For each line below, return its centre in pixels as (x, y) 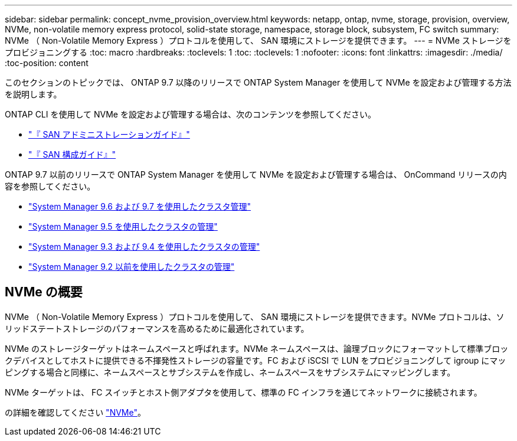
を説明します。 (33, 94)
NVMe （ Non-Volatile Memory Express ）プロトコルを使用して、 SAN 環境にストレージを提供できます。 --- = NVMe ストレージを (258, 40)
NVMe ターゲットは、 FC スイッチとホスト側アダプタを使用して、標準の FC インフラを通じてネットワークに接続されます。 (243, 392)
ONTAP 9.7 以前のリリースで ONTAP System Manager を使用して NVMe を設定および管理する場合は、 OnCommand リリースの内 (256, 174)
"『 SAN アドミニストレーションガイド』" (109, 134)
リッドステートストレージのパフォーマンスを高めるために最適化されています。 (157, 328)
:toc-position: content (47, 63)
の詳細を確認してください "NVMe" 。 (75, 412)
